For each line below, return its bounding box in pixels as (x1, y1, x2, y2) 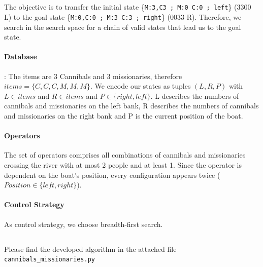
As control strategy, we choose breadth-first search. (4, 218, 163, 229)
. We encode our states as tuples (90, 81, 191, 91)
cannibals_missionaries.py (4, 256, 95, 263)
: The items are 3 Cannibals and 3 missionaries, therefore (4, 70, 182, 81)
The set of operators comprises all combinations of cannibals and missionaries (4, 149, 246, 160)
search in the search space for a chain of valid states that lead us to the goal (4, 21, 241, 32)
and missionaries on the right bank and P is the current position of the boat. (4, 110, 243, 121)
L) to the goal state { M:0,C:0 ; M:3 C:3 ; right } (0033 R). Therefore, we (4, 12, 242, 22)
